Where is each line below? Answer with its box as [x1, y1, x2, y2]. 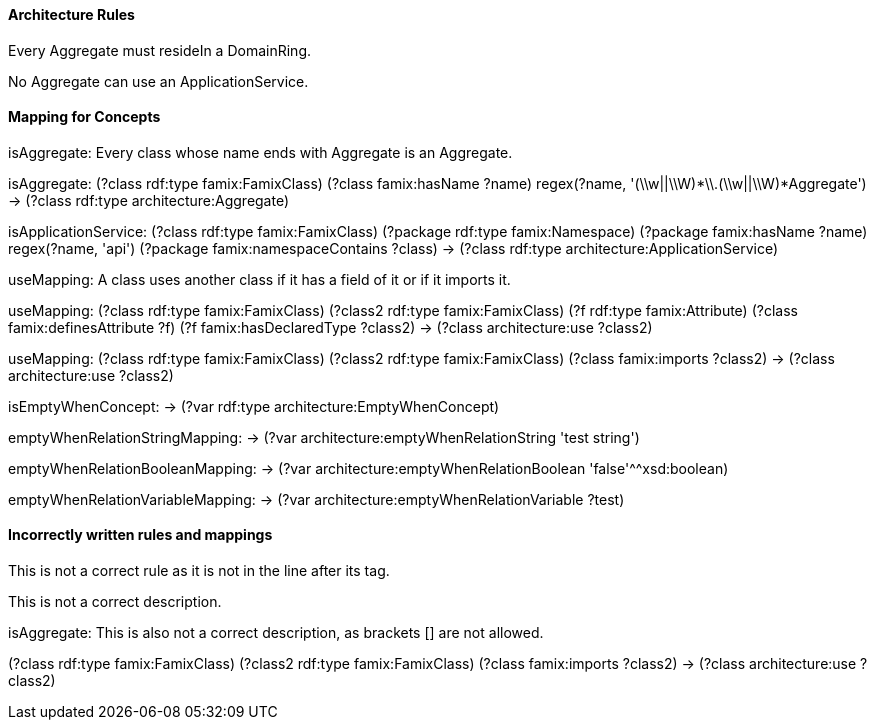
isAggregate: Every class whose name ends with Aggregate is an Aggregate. [8, 143, 513, 161]
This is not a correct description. [8, 593, 222, 611]
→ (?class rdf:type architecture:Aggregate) [8, 191, 290, 209]
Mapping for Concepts [8, 108, 161, 126]
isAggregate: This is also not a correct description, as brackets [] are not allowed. [8, 624, 544, 642]
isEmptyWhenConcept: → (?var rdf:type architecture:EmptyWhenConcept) [8, 397, 500, 415]
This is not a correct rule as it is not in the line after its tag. [8, 562, 390, 580]
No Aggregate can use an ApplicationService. [8, 72, 309, 90]
